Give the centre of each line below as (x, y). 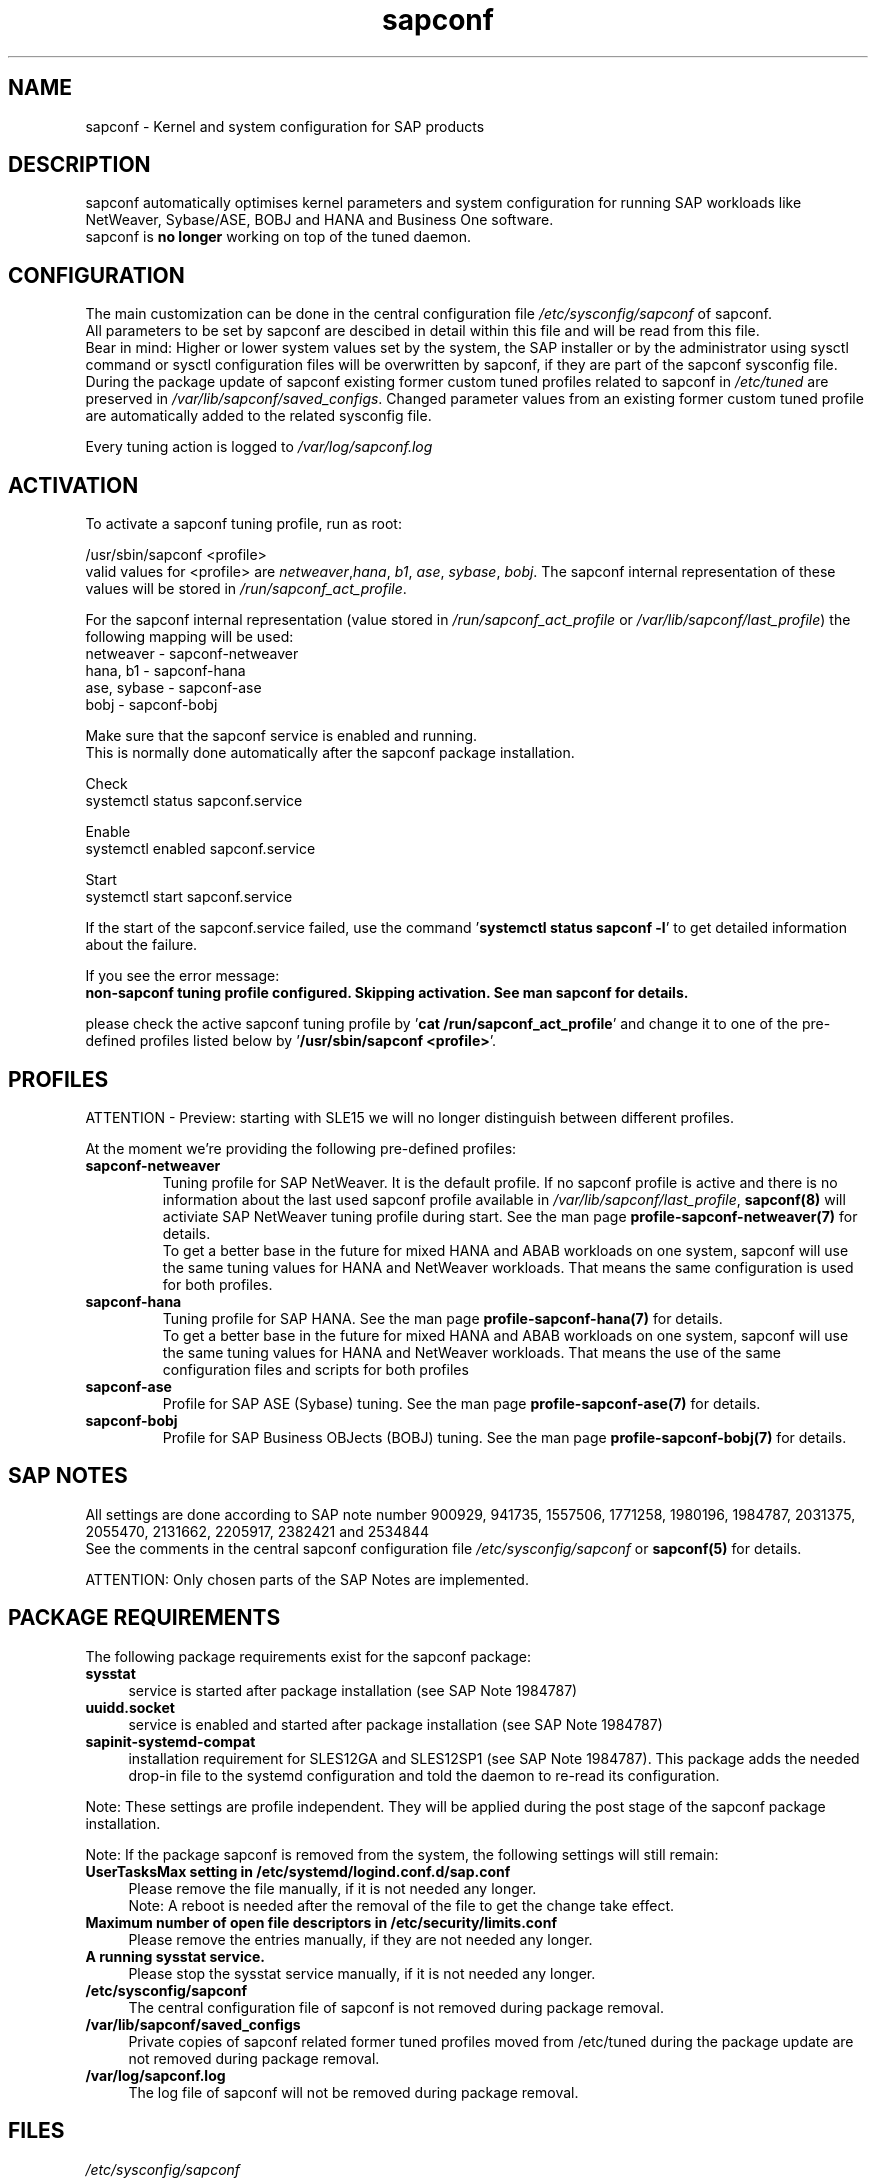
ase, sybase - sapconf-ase (173, 688)
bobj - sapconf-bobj (151, 705)
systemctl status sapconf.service (194, 801)
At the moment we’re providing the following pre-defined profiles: (301, 1148)
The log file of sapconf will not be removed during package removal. (353, 2092)
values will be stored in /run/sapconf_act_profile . (246, 589)
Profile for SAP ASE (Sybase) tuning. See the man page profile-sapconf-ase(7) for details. (461, 1403)
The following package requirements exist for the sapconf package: (308, 1656)
